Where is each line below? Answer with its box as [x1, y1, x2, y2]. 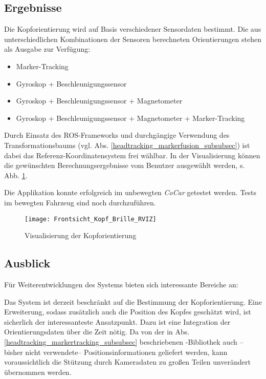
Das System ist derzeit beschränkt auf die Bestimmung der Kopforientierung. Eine [4, 296, 262, 307]
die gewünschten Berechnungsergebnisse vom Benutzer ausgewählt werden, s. [4, 160, 245, 171]
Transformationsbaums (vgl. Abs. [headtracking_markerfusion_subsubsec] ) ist [4, 139, 250, 150]
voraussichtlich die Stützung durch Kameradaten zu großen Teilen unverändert [4, 356, 251, 367]
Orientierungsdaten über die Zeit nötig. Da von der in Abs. [4, 326, 190, 337]
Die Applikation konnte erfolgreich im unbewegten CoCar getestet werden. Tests [4, 187, 257, 198]
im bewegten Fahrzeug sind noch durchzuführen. [4, 197, 156, 207]
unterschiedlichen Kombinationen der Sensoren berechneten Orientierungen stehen [4, 33, 261, 44]
